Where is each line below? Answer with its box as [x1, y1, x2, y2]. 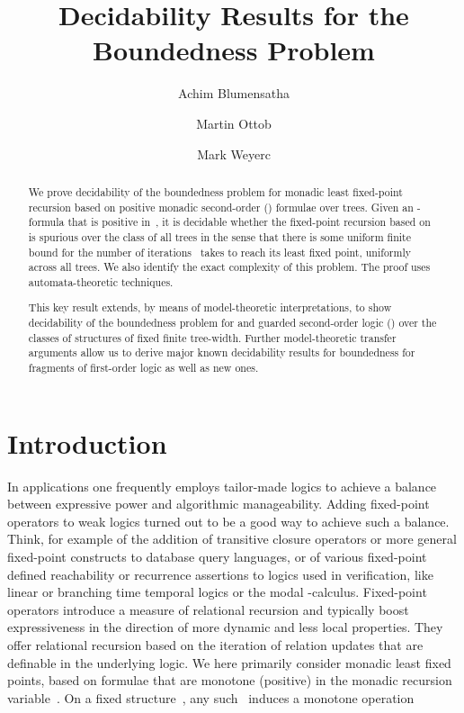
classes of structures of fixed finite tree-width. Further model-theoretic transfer [28, 329, 397, 345]
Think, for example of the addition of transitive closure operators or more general [7, 529, 457, 548]
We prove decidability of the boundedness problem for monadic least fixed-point [28, 184, 403, 199]
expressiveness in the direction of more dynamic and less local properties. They [7, 618, 443, 636]
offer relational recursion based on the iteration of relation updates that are [7, 635, 424, 654]
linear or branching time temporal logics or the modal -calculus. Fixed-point [7, 582, 427, 601]
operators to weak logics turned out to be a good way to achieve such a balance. [7, 511, 450, 530]
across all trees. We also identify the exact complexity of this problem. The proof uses [28, 259, 431, 275]
